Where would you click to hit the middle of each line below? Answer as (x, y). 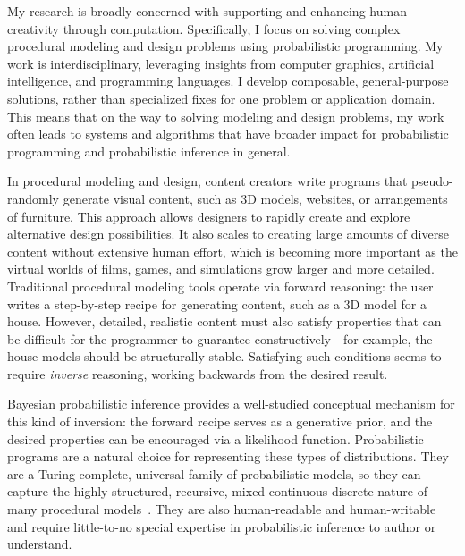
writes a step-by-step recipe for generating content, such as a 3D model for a (217, 303)
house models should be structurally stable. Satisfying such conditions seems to (224, 356)
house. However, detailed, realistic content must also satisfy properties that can (224, 321)
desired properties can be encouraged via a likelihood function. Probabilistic (216, 438)
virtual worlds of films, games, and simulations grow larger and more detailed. (221, 269)
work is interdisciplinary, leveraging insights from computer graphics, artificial (221, 63)
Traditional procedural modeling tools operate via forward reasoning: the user (220, 286)
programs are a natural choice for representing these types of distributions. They (228, 456)
